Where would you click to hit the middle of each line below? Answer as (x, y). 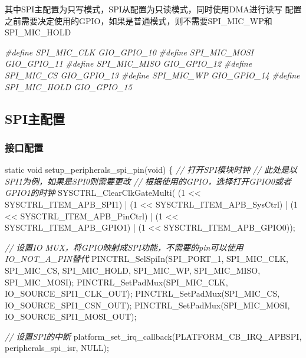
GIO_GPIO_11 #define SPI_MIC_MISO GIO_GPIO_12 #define (129, 63)
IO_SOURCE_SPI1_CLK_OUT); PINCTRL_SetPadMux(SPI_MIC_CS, (142, 293)
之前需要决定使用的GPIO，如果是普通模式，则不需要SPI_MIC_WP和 (139, 20)
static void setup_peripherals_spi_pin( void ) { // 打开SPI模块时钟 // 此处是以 (151, 170)
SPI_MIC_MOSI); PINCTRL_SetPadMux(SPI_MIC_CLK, (116, 282)
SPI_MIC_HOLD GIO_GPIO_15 (68, 86)
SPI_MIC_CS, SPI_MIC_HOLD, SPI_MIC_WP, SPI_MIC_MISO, (133, 270)
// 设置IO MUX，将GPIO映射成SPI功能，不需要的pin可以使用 (124, 247)
